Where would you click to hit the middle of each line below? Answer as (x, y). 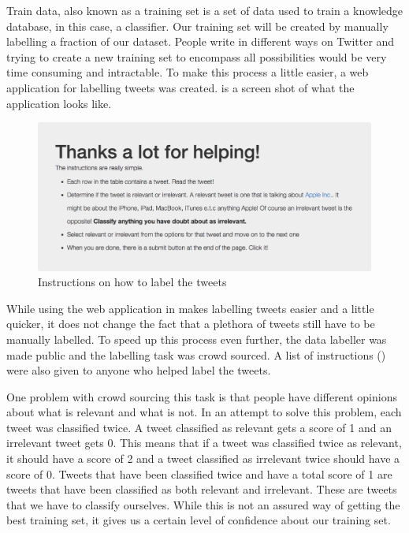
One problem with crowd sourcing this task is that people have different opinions (202, 396)
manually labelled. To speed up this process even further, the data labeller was (197, 339)
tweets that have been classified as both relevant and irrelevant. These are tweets (202, 489)
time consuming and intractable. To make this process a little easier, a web (188, 72)
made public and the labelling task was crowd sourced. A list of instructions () (196, 354)
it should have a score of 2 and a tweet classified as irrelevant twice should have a (203, 458)
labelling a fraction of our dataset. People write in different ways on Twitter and (201, 41)
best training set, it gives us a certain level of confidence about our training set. (199, 520)
